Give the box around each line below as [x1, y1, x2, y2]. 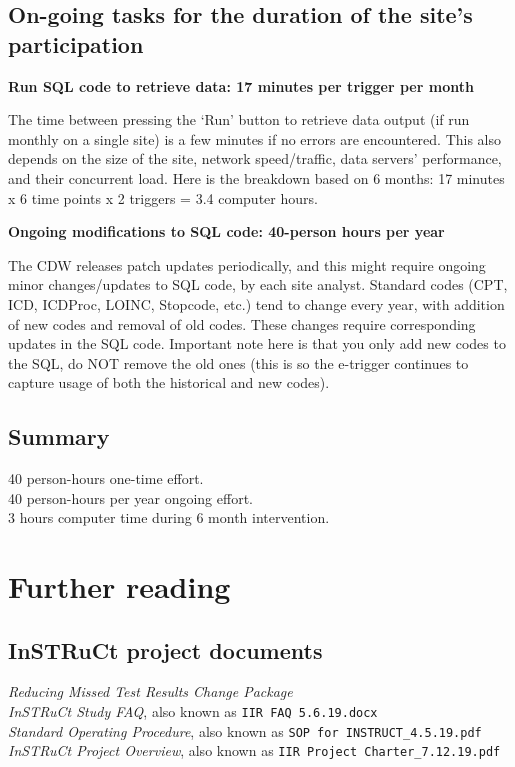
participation [8, 28, 144, 59]
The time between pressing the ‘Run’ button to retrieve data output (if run [8, 109, 470, 130]
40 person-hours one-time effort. [8, 468, 204, 489]
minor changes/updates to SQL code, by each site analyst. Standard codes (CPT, [8, 274, 508, 295]
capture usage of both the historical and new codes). [8, 372, 330, 393]
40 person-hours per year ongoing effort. [8, 487, 253, 508]
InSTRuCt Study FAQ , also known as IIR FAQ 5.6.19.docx [8, 701, 378, 722]
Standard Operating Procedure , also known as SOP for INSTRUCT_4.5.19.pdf [8, 720, 482, 741]
